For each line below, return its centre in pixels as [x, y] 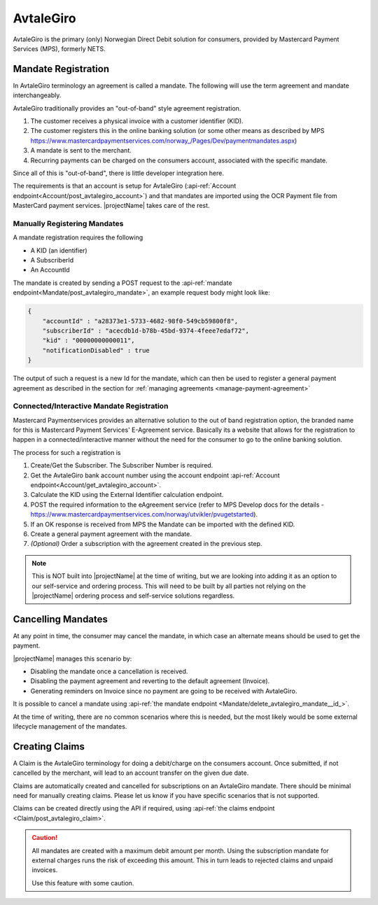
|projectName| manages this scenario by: [72, 659]
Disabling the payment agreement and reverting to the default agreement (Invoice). [150, 681]
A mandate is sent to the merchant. [81, 150]
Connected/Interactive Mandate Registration [91, 406]
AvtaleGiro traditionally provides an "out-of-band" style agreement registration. [127, 108]
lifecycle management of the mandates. [70, 726]
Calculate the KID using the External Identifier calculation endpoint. [127, 495]
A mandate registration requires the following [78, 237]
